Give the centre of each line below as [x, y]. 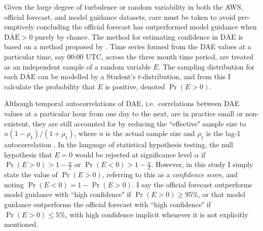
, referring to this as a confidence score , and [170, 174]
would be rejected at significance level [134, 154]
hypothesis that [28, 154]
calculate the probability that [50, 86]
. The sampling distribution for [206, 66]
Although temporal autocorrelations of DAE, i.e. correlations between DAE [122, 103]
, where [85, 133]
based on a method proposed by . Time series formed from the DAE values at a [128, 46]
